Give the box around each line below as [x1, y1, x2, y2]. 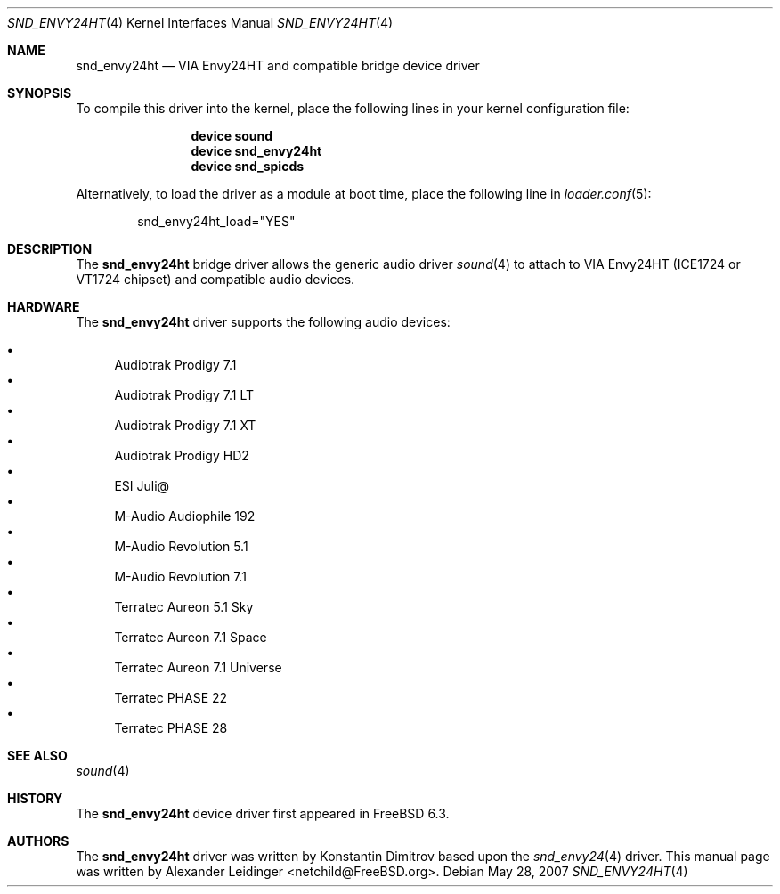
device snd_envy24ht [191, 143, 322, 158]
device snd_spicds [191, 158, 305, 174]
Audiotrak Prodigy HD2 [114, 448, 249, 463]
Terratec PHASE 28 [114, 720, 228, 736]
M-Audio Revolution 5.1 [114, 539, 248, 554]
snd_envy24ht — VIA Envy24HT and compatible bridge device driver [76, 58, 480, 73]
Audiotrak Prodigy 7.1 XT [114, 418, 256, 433]
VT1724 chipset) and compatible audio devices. [76, 272, 355, 287]
